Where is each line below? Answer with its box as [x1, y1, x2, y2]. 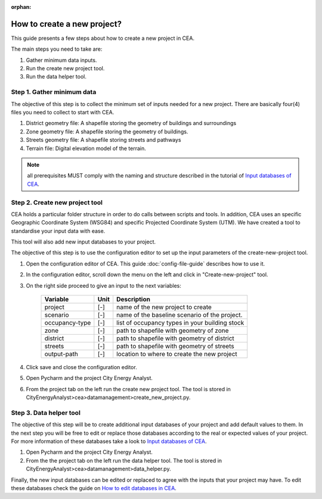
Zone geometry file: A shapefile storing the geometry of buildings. [26, 128, 188, 135]
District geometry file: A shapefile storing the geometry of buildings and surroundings [26, 120, 237, 127]
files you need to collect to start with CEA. [11, 109, 114, 116]
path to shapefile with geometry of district [116, 334, 235, 342]
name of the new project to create [116, 303, 212, 311]
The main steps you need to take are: [11, 45, 103, 53]
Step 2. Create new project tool [11, 198, 103, 207]
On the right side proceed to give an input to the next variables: [26, 282, 182, 289]
